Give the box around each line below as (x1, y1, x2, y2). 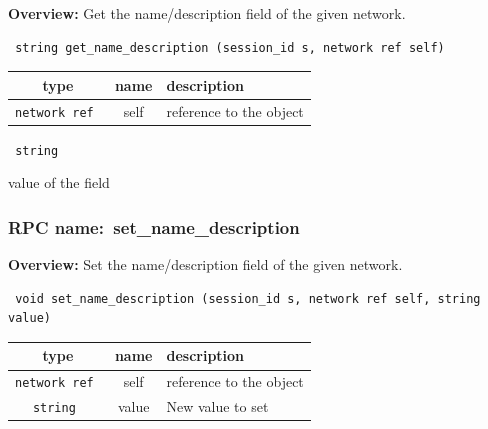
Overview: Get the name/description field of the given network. (8, 3, 406, 23)
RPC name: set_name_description (8, 214, 300, 239)
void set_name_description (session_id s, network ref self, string (15, 291, 481, 306)
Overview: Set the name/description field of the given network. (8, 254, 403, 275)
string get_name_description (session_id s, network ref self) (15, 40, 445, 55)
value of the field (8, 172, 110, 193)
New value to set (166, 396, 269, 417)
